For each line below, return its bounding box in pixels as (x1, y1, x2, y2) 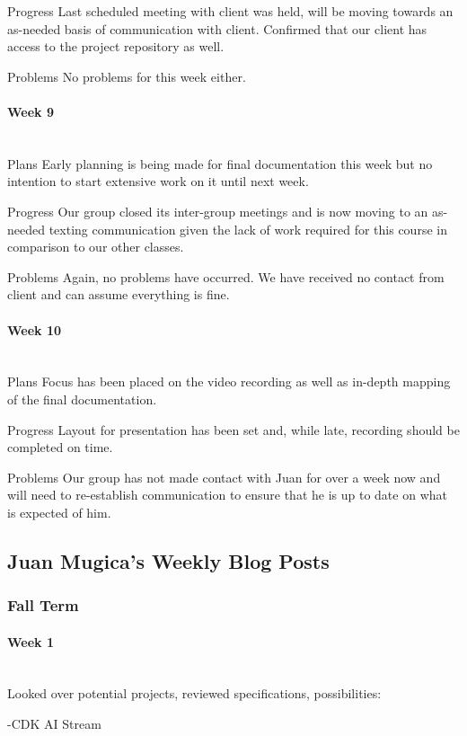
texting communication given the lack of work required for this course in (48, 219, 447, 238)
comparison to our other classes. (7, 237, 184, 256)
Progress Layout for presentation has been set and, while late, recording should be (7, 420, 460, 439)
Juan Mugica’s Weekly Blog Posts (7, 546, 330, 574)
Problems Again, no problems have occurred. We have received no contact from (7, 267, 445, 286)
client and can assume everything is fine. (7, 285, 230, 304)
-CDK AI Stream (7, 714, 101, 733)
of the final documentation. (7, 389, 157, 408)
